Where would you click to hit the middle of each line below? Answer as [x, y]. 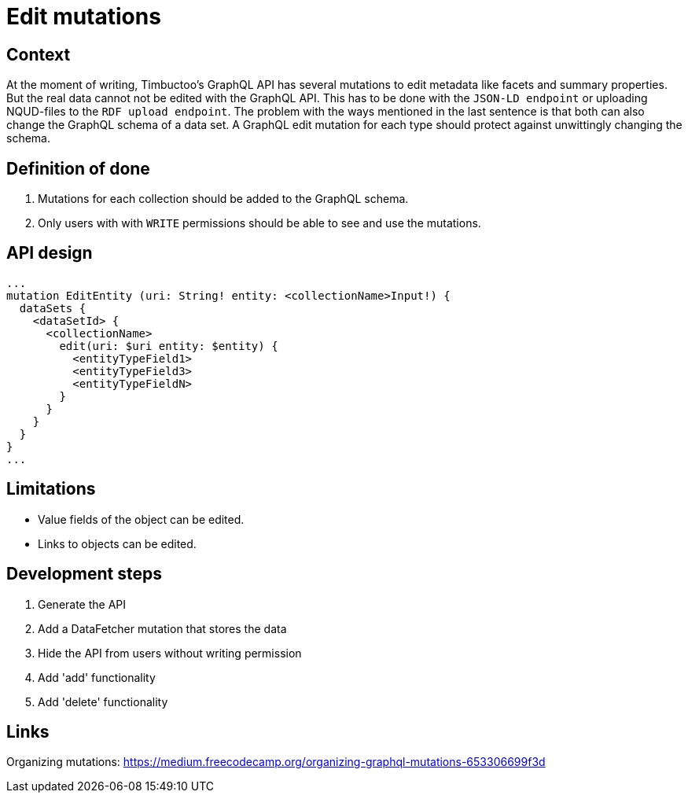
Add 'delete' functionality [103, 701]
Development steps [84, 574]
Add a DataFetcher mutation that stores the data [162, 628]
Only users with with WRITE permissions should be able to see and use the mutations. [259, 223]
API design [50, 253]
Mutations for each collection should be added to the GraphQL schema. [223, 199]
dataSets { [53, 308]
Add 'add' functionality [97, 677]
